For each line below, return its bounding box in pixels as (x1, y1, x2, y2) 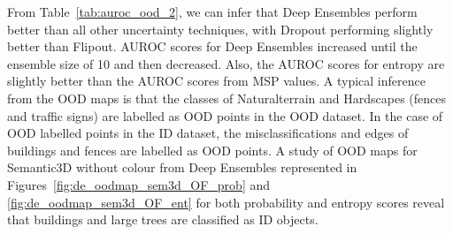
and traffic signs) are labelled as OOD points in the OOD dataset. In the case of (7, 106, 443, 125)
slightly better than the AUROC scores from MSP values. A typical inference (7, 72, 426, 90)
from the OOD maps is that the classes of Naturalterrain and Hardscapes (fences (7, 88, 447, 107)
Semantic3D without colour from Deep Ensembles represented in (7, 158, 357, 177)
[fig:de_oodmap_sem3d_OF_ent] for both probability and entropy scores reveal (7, 192, 445, 211)
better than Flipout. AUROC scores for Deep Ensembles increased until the (7, 37, 418, 56)
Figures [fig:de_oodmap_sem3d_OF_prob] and (7, 175, 271, 193)
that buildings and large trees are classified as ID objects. (7, 210, 319, 229)
